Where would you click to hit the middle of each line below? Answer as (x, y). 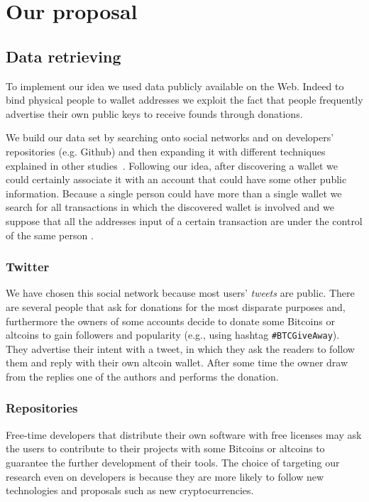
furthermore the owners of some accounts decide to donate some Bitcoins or (170, 321)
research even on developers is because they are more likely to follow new (165, 476)
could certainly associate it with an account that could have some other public (176, 179)
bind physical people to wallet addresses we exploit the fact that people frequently (184, 100)
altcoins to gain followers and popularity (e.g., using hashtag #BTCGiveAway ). (173, 335)
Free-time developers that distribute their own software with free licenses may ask (184, 434)
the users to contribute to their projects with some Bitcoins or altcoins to (165, 448)
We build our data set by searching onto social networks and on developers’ (170, 137)
